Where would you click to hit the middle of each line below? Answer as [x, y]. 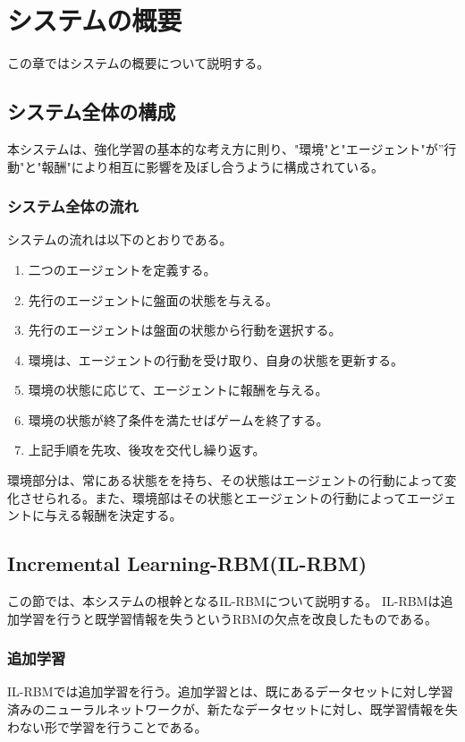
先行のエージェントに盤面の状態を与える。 [153, 299]
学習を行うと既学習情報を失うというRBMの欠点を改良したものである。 [228, 618]
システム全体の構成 [92, 111]
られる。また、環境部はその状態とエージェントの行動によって [225, 497]
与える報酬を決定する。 [113, 515]
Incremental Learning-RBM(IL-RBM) [187, 563]
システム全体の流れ [73, 206]
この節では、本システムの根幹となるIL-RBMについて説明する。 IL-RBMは [224, 601]
